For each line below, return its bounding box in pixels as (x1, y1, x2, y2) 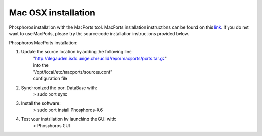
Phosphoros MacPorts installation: (9, 40, 78, 45)
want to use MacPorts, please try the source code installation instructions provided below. (9, 30, 189, 36)
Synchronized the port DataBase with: (21, 85, 97, 91)
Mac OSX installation (9, 7, 96, 18)
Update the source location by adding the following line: (21, 48, 133, 54)
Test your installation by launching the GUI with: (21, 116, 116, 122)
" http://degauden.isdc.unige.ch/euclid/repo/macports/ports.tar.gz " (33, 56, 167, 61)
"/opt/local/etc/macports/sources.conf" (33, 69, 113, 75)
